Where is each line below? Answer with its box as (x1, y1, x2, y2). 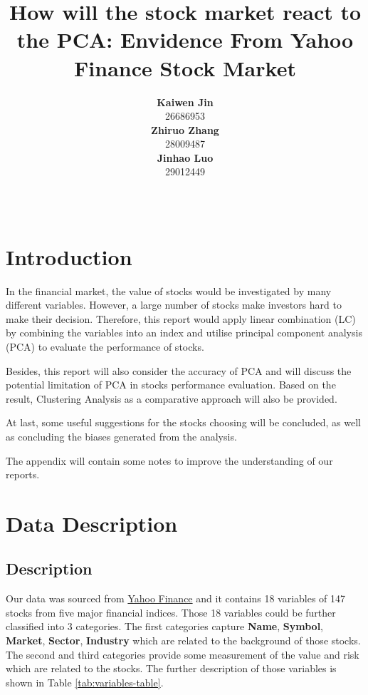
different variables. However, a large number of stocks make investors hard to (6, 297, 342, 312)
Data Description (6, 508, 178, 537)
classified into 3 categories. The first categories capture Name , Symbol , (6, 619, 324, 634)
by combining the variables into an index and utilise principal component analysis (6, 325, 362, 340)
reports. (6, 467, 40, 482)
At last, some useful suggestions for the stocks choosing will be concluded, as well (6, 415, 361, 430)
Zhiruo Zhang (151, 122, 219, 137)
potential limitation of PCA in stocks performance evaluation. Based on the (6, 377, 336, 392)
